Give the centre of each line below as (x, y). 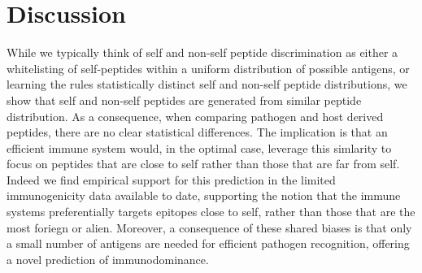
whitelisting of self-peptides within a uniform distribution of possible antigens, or (208, 68)
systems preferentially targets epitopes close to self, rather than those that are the (211, 212)
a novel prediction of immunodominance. (108, 259)
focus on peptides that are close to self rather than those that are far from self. (203, 164)
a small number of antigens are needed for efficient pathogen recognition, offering (208, 243)
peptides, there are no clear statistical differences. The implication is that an (197, 132)
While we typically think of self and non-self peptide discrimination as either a (202, 52)
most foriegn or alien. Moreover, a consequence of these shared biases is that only (209, 227)
